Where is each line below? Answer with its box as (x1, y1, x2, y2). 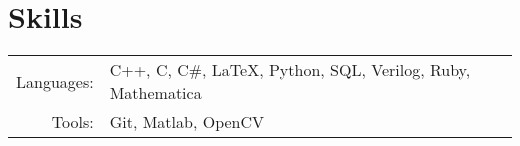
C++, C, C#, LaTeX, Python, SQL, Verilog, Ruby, (109, 58, 471, 82)
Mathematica (109, 81, 202, 105)
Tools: (51, 110, 94, 134)
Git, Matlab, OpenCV (109, 110, 265, 134)
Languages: (16, 69, 94, 93)
